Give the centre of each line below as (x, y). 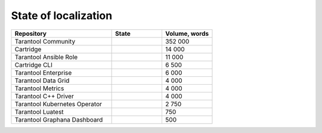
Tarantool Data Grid (42, 81)
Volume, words (187, 33)
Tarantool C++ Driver (44, 96)
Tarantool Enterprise (43, 73)
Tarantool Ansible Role (46, 57)
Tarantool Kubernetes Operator (58, 104)
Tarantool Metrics (39, 88)
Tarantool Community (45, 41)
